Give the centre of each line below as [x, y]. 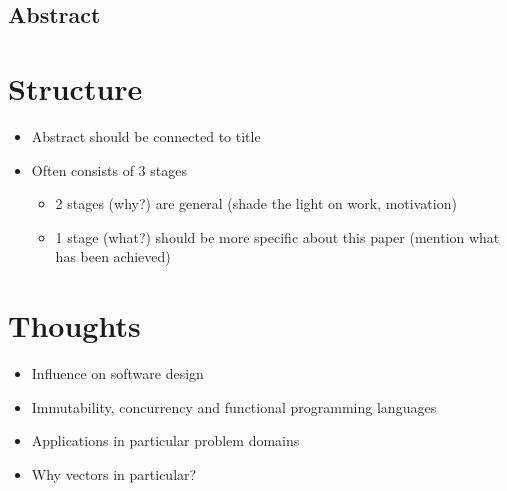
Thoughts [74, 325]
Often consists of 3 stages [109, 169]
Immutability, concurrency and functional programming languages [234, 406]
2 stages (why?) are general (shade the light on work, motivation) [256, 203]
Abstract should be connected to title [146, 135]
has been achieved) [113, 256]
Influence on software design [117, 373]
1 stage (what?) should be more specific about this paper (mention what [277, 236]
